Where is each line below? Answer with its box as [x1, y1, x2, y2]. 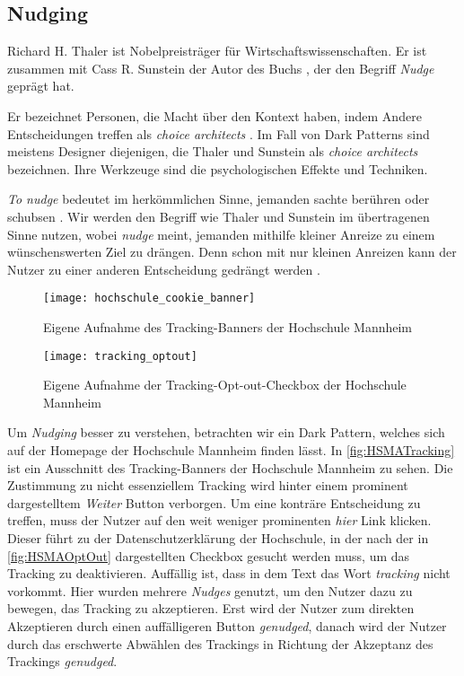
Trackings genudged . [7, 652, 118, 671]
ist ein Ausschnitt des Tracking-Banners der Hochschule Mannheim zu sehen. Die [7, 458, 453, 477]
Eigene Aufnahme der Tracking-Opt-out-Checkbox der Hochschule [43, 375, 407, 394]
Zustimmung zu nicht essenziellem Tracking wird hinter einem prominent [7, 476, 408, 495]
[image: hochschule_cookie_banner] [43, 292, 256, 305]
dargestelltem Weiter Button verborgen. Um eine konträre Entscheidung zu [7, 493, 421, 512]
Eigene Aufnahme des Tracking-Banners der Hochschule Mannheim [43, 317, 413, 336]
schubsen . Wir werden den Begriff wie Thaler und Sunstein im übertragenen [7, 206, 430, 225]
